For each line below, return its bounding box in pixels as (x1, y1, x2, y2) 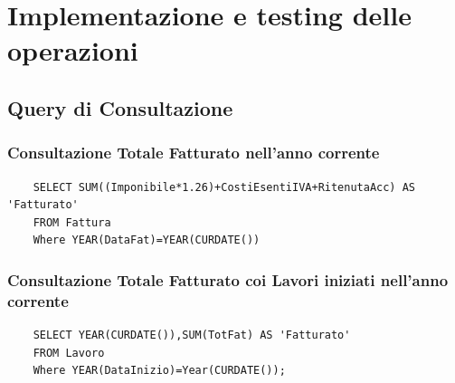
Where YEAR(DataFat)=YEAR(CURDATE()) (33, 234, 261, 247)
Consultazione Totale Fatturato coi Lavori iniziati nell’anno (7, 268, 449, 291)
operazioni (7, 32, 138, 69)
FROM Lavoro (33, 346, 105, 359)
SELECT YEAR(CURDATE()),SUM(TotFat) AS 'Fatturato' (33, 329, 351, 342)
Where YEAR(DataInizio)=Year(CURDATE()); (33, 364, 286, 378)
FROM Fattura (33, 215, 111, 229)
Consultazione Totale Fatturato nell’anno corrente (7, 141, 380, 164)
